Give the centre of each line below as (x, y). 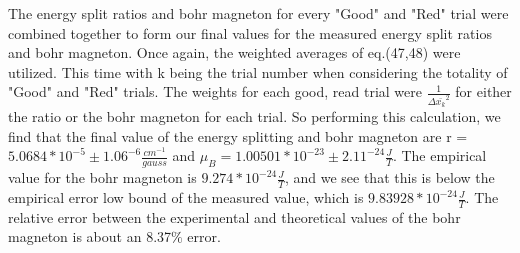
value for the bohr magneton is (102, 177)
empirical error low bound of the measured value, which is (186, 197)
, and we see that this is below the (389, 177)
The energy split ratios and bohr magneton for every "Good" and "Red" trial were (258, 13)
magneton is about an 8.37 (90, 236)
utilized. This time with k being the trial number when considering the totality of (258, 71)
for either (483, 91)
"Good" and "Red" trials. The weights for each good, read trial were (215, 91)
